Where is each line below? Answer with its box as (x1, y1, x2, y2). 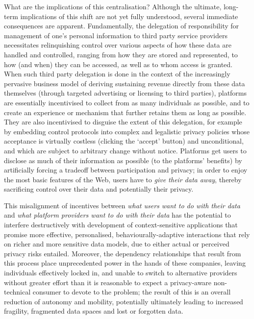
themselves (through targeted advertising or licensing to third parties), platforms (4, 88, 247, 98)
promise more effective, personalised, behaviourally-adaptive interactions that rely (4, 229, 250, 239)
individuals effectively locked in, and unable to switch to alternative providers (4, 268, 237, 278)
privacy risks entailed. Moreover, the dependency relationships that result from (4, 248, 241, 258)
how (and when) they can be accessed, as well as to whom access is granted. (4, 59, 232, 69)
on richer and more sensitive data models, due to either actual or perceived (4, 239, 229, 249)
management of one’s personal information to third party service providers (4, 30, 228, 40)
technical (4, 287, 31, 297)
